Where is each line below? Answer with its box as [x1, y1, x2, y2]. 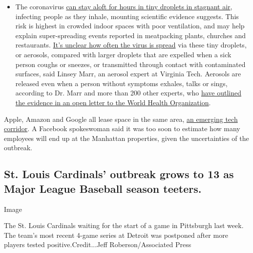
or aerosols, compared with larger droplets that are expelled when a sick [15, 49, 232, 59]
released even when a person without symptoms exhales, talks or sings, [15, 78, 228, 88]
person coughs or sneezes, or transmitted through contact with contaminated [15, 59, 246, 69]
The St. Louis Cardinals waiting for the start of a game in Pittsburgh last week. [4, 220, 244, 230]
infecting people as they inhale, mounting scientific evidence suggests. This [15, 11, 239, 21]
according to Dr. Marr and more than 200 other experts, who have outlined [15, 88, 241, 98]
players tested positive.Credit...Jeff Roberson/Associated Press [4, 239, 191, 250]
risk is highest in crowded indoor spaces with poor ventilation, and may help [15, 21, 245, 31]
